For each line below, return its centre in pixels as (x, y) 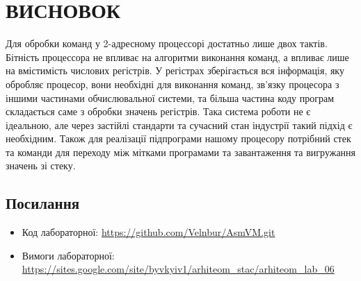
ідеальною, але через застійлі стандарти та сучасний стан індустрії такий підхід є (179, 125)
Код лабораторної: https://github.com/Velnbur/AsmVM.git (149, 232)
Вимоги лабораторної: (68, 255)
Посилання (43, 203)
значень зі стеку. (41, 165)
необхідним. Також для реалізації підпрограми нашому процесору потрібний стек (178, 138)
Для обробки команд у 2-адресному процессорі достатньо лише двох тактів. (167, 43)
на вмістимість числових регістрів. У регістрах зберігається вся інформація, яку (175, 70)
